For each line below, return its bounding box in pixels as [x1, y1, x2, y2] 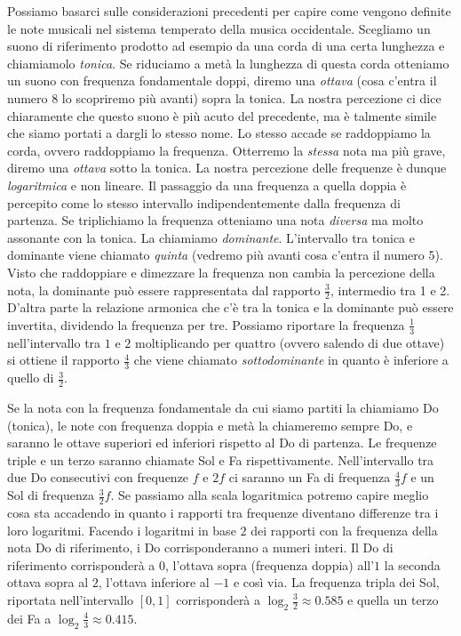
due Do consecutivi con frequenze [7, 468, 189, 487]
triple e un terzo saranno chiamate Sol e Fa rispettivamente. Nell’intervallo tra [7, 450, 434, 469]
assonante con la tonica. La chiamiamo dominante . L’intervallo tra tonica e [7, 228, 415, 246]
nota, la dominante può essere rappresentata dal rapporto [7, 280, 321, 299]
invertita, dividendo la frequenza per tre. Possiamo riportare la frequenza [7, 315, 405, 334]
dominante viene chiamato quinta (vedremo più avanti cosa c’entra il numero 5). [7, 246, 443, 264]
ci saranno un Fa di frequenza [228, 468, 391, 487]
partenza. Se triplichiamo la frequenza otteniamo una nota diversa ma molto [7, 211, 424, 229]
